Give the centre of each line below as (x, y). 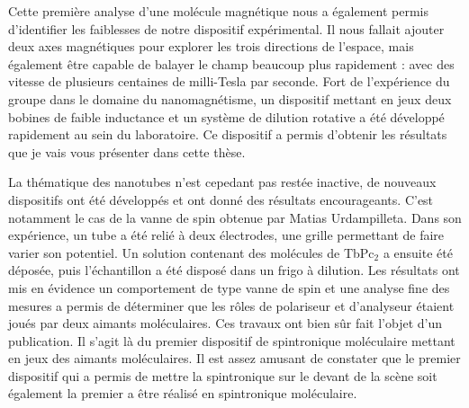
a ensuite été (418, 252)
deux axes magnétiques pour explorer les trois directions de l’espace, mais (211, 46)
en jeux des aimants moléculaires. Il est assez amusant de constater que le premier (234, 358)
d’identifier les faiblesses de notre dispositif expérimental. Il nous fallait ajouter (226, 28)
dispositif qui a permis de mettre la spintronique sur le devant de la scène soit (223, 375)
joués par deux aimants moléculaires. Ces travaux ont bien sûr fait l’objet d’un (225, 323)
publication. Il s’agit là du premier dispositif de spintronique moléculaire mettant (232, 340)
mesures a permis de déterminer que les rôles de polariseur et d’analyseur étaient (231, 305)
